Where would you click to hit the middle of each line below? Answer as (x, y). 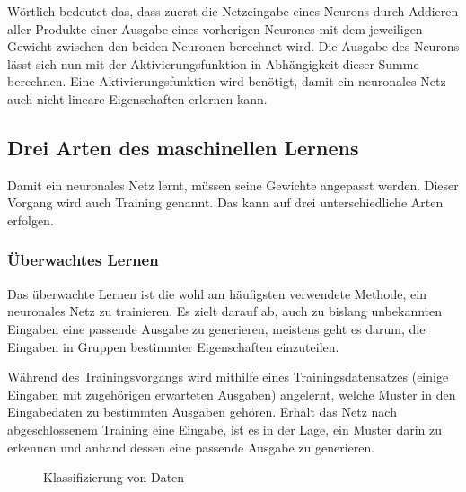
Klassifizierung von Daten (114, 477)
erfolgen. (31, 220)
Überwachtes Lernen (83, 260)
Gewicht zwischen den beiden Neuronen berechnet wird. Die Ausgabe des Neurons (233, 46)
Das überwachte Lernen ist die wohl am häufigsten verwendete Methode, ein (217, 293)
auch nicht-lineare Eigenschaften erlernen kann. (137, 98)
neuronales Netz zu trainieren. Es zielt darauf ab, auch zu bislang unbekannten (225, 311)
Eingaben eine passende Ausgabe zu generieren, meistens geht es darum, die (216, 328)
